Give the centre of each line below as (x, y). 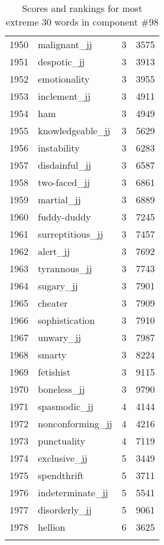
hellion (52, 527)
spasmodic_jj (66, 406)
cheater (53, 303)
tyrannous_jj (65, 268)
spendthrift (61, 475)
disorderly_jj (65, 510)
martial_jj (60, 199)
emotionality (64, 79)
